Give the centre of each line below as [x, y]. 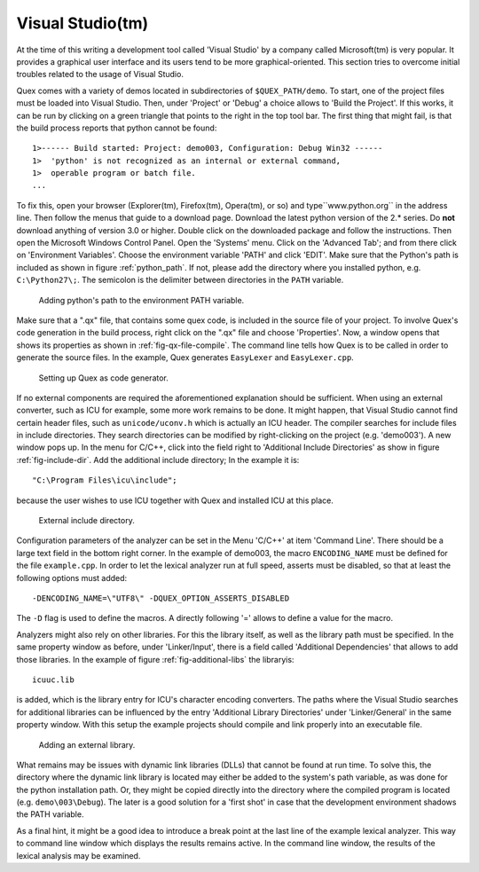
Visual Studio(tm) [82, 23]
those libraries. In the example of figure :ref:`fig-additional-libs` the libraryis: [155, 659]
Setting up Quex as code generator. [103, 378]
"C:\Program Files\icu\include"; [105, 480]
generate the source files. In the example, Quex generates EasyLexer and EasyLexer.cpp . [185, 357]
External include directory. [86, 521]
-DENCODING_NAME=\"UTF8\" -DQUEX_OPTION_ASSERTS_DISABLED [161, 598]
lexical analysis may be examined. [79, 855]
